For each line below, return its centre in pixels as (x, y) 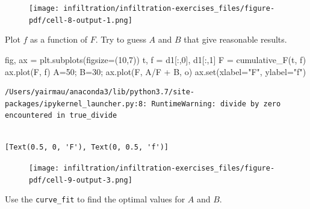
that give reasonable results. (235, 39)
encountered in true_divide (61, 116)
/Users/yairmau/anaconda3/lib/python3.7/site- (100, 92)
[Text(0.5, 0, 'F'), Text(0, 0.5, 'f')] (87, 147)
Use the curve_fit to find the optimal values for (95, 199)
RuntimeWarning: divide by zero (216, 104)
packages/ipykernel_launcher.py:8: (76, 104)
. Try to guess (121, 39)
